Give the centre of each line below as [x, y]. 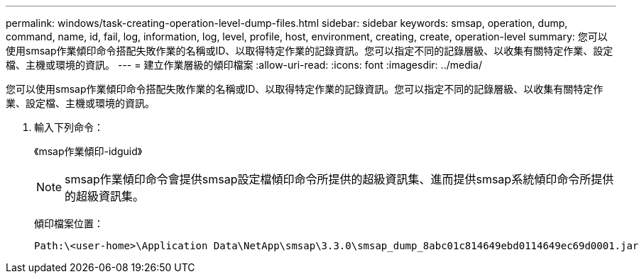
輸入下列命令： [69, 127]
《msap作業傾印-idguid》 [88, 151]
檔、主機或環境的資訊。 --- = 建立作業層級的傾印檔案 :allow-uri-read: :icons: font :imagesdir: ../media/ [244, 65]
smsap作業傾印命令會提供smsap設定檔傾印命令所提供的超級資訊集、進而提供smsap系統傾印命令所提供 [339, 179]
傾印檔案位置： [69, 223]
